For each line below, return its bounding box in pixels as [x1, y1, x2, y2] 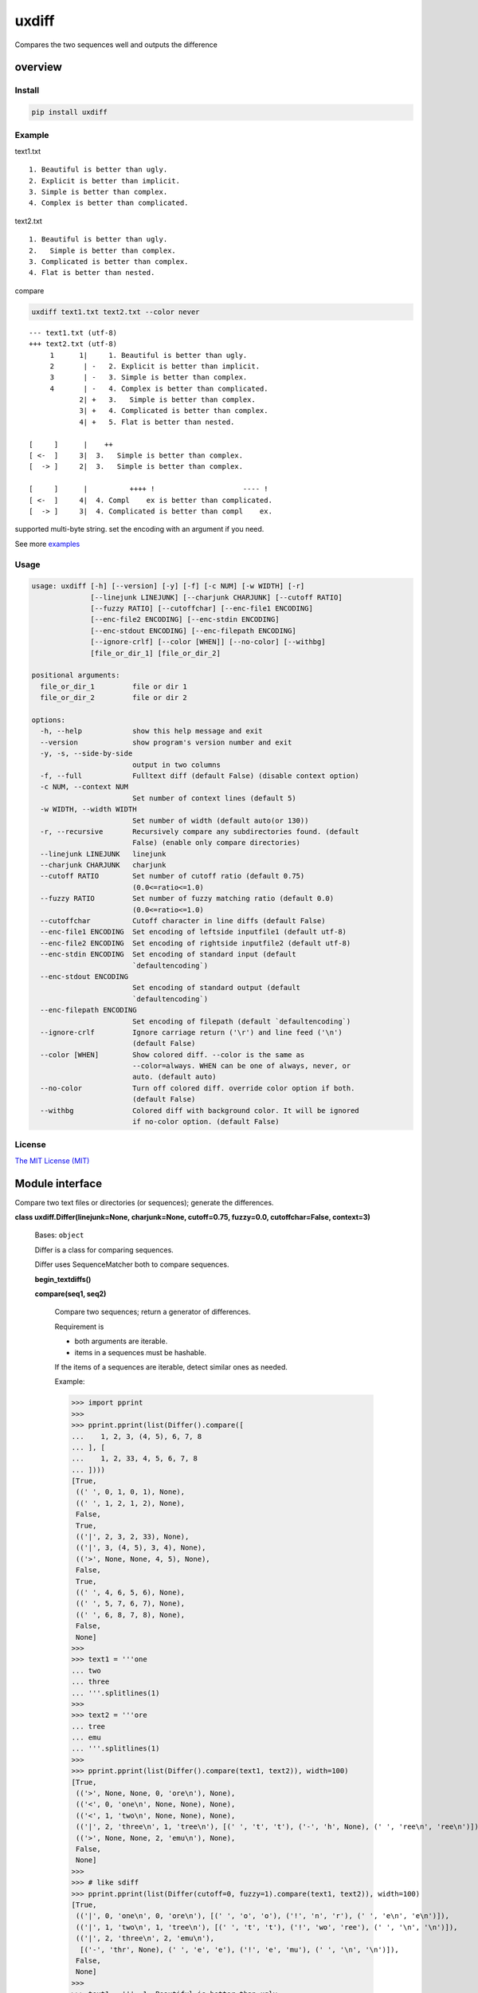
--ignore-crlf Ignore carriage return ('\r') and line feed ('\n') [40, 1028, 343, 1036]
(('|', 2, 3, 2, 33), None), [76, 1532, 190, 1542]
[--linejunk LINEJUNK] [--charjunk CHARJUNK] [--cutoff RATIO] [90, 592, 343, 602]
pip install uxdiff [31, 108, 108, 117]
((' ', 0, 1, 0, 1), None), [76, 1488, 186, 1496]
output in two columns [131, 760, 221, 769]
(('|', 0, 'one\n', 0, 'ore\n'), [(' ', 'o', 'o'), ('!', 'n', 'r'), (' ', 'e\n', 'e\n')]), [76, 1912, 450, 1920]
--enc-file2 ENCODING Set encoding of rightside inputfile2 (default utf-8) [40, 938, 351, 948]
